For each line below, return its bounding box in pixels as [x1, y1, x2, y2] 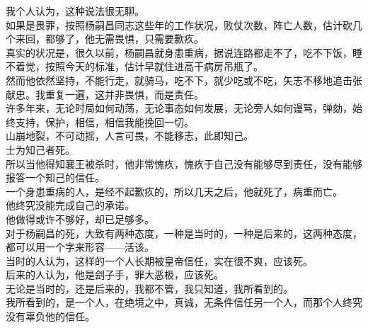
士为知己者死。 [6, 142, 75, 157]
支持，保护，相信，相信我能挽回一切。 [15, 114, 194, 129]
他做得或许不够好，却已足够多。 [6, 211, 154, 226]
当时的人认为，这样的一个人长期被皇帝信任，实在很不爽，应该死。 [6, 253, 313, 268]
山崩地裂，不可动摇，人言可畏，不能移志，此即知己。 [6, 128, 253, 143]
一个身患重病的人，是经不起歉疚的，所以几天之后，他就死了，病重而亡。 [6, 183, 343, 198]
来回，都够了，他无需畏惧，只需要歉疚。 [15, 31, 204, 46]
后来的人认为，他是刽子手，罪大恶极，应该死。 [6, 267, 224, 282]
